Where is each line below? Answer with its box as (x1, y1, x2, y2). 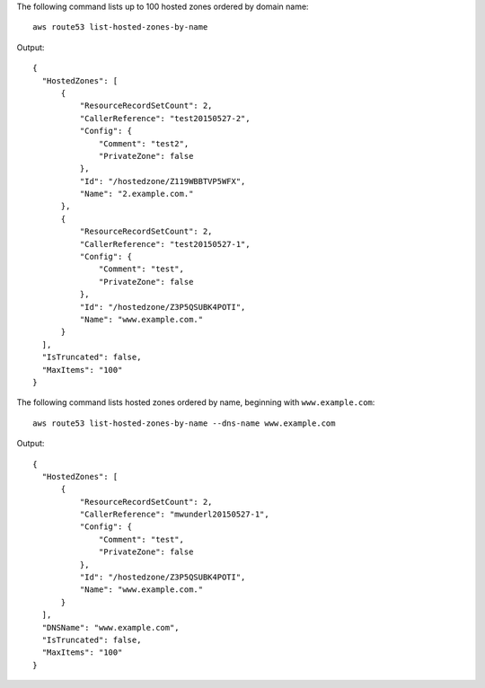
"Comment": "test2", (99, 138, 190, 148)
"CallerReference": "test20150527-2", (79, 113, 251, 123)
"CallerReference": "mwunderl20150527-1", (79, 509, 269, 520)
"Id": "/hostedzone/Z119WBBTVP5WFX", (79, 176, 246, 186)
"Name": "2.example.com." (79, 189, 194, 199)
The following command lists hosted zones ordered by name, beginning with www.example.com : (16, 397, 375, 408)
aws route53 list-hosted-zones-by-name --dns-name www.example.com (32, 418, 336, 428)
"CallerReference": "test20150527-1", (79, 239, 251, 249)
